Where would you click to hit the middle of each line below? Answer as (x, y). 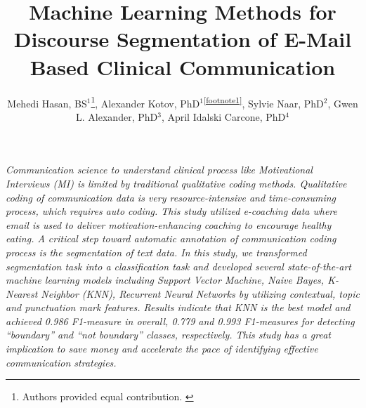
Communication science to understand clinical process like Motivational (159, 170)
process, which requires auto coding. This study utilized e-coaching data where (172, 211)
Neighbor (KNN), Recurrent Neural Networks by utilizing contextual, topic (200, 293)
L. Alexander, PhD (117, 116)
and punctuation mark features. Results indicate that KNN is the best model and (178, 307)
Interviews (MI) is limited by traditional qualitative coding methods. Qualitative (176, 183)
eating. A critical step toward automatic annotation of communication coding (171, 238)
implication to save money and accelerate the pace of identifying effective (162, 349)
